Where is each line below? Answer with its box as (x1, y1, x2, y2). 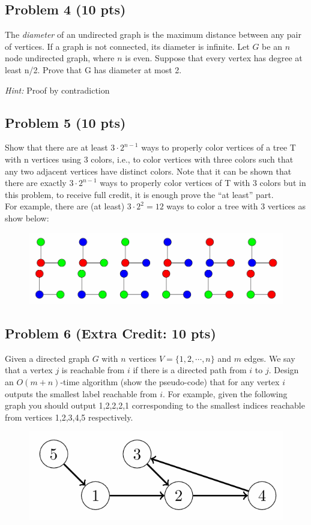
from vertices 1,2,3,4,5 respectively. (5, 410, 133, 423)
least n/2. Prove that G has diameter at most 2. (5, 63, 182, 76)
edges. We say (244, 352, 295, 364)
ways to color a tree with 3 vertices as (166, 200, 306, 212)
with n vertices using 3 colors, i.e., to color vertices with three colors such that (5, 152, 294, 165)
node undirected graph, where (5, 52, 115, 64)
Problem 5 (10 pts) (5, 113, 126, 131)
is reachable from (61, 364, 125, 376)
